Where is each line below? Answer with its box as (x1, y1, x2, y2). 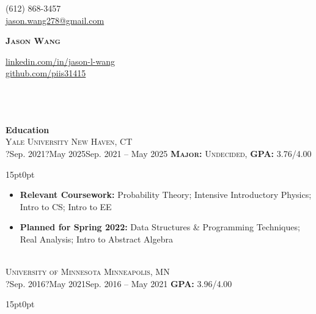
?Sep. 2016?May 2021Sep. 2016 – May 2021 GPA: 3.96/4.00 (6, 277, 232, 290)
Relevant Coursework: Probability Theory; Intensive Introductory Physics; (20, 188, 312, 201)
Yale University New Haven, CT (6, 135, 133, 148)
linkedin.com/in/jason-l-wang (6, 54, 115, 67)
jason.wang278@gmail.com (6, 13, 105, 26)
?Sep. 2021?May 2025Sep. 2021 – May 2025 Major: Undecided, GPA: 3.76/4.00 (6, 147, 312, 159)
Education (6, 123, 50, 136)
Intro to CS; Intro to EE (20, 200, 112, 213)
